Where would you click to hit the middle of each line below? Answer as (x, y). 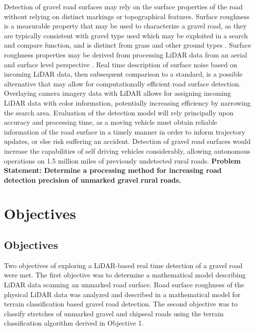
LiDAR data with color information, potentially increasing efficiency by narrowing (127, 102)
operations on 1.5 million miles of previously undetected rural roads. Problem (122, 160)
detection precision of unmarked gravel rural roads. (93, 179)
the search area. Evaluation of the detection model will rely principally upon (119, 112)
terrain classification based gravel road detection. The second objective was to (121, 304)
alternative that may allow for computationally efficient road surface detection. (122, 83)
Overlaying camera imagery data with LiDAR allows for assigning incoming (117, 93)
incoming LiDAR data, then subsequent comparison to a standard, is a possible (123, 74)
